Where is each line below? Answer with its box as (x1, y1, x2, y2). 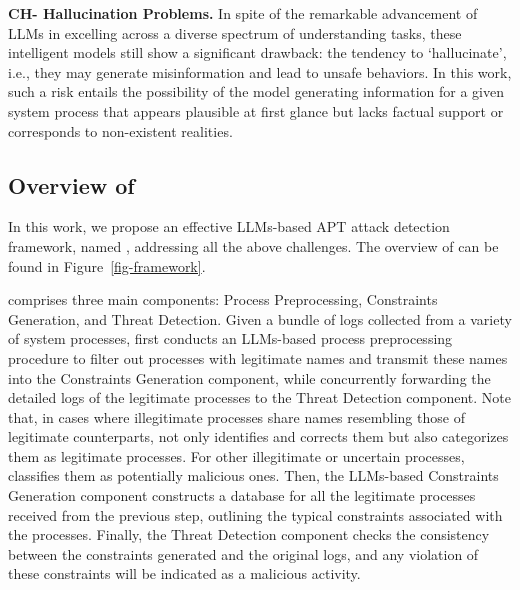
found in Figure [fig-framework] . (8, 255, 206, 276)
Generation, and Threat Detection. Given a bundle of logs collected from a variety (8, 308, 512, 329)
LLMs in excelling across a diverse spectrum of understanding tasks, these (8, 22, 462, 43)
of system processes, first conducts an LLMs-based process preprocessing (8, 328, 453, 349)
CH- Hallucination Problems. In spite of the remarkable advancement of (8, 3, 478, 23)
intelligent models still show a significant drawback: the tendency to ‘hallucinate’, (8, 42, 507, 63)
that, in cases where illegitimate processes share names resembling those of (8, 406, 465, 427)
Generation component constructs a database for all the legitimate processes (8, 485, 476, 506)
